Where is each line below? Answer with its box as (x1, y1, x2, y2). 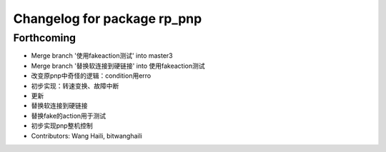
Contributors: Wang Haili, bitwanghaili (31, 131, 142, 140)
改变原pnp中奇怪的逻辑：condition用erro (31, 71, 152, 80)
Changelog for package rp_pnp (13, 11, 202, 26)
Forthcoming (13, 31, 76, 44)
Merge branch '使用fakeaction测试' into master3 (31, 51, 173, 60)
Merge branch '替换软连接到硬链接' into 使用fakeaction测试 (31, 61, 205, 70)
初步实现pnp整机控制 (31, 121, 93, 130)
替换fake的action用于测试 (31, 111, 107, 120)
